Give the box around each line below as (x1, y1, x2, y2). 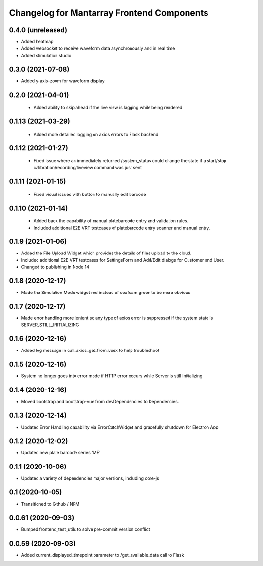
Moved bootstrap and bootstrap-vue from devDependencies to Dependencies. (21, 399, 179, 405)
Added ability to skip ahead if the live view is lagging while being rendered (33, 105, 183, 111)
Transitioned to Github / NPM (21, 501, 80, 507)
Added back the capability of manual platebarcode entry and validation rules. (33, 218, 188, 224)
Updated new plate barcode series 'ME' (21, 449, 101, 455)
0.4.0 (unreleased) (9, 26, 68, 34)
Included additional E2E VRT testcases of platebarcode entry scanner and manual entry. (33, 225, 210, 231)
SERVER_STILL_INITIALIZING (21, 322, 79, 328)
